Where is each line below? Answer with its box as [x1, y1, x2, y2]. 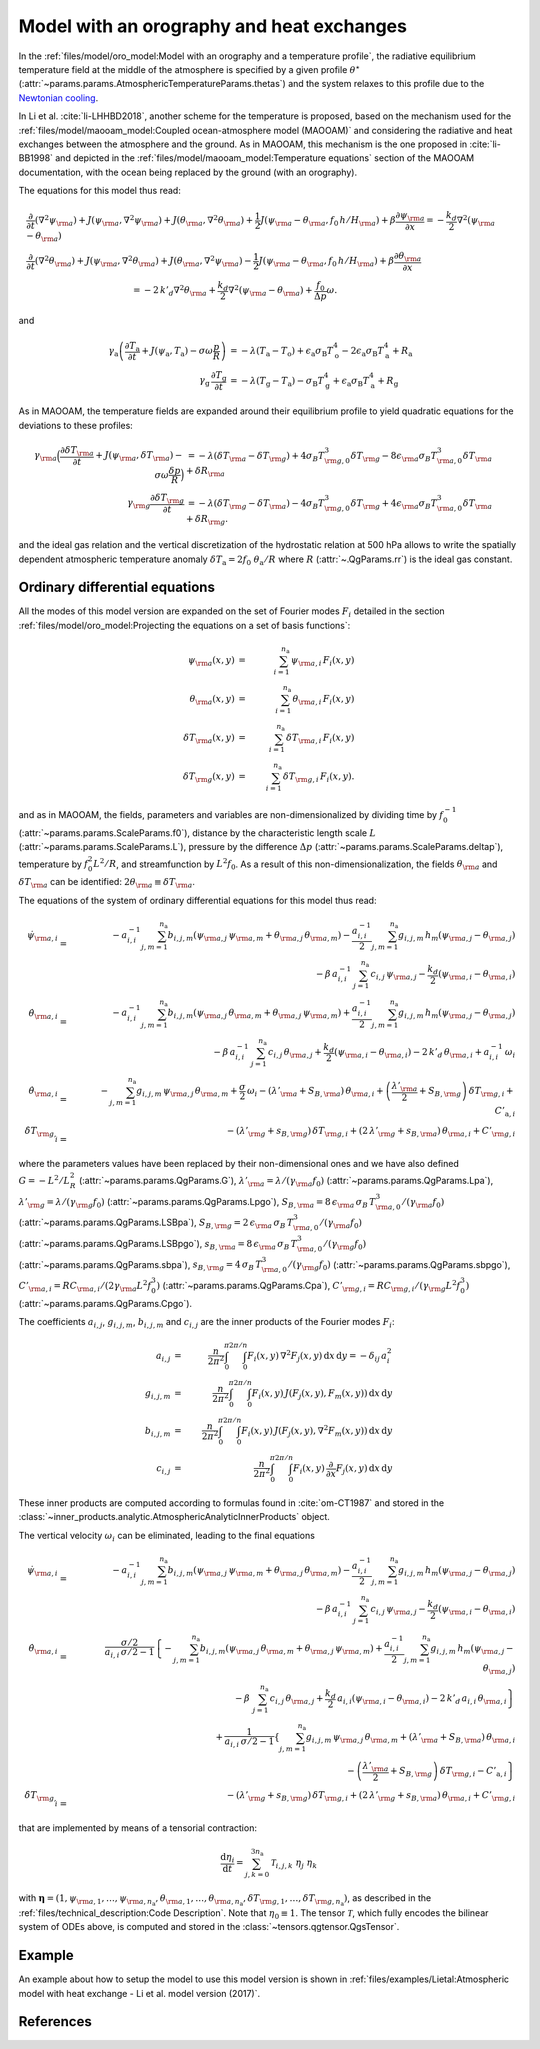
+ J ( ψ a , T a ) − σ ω [141, 345, 214, 359]
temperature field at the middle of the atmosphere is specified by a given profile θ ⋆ [18, 63, 360, 75]
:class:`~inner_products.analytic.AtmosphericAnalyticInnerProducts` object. [18, 1511, 330, 1523]
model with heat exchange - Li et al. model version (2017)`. [18, 1987, 260, 1999]
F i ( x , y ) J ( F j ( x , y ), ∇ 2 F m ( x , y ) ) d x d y [241, 1423, 393, 1439]
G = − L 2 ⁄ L [18, 1173, 70, 1187]
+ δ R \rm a [185, 465, 225, 479]
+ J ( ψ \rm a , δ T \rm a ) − [95, 450, 183, 464]
